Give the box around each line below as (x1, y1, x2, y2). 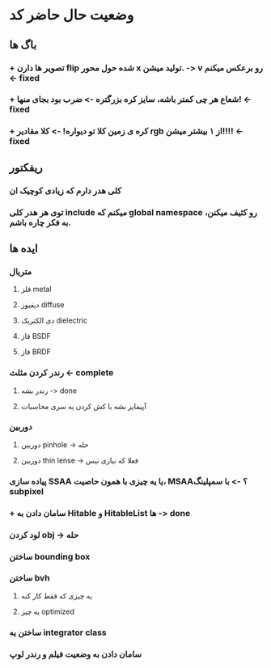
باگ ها (9, 38, 37, 52)
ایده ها (9, 241, 39, 256)
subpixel (9, 485, 44, 497)
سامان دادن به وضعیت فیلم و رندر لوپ (9, 649, 142, 660)
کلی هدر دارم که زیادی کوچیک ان (9, 184, 122, 196)
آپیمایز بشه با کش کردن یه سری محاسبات (20, 401, 146, 411)
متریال (9, 265, 32, 277)
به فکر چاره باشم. (9, 217, 71, 228)
